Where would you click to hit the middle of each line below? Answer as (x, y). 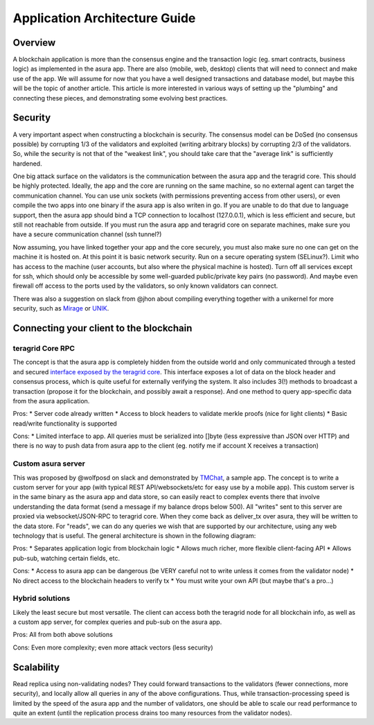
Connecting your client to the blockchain (103, 328)
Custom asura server (49, 464)
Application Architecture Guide (104, 18)
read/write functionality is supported (65, 423)
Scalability (36, 667)
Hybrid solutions (42, 598)
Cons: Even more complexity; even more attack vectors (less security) (113, 647)
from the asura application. (51, 401)
